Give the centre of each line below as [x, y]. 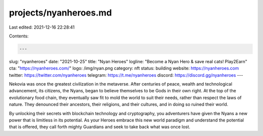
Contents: [19, 36]
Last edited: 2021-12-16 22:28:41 [42, 27]
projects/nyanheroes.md [60, 13]
